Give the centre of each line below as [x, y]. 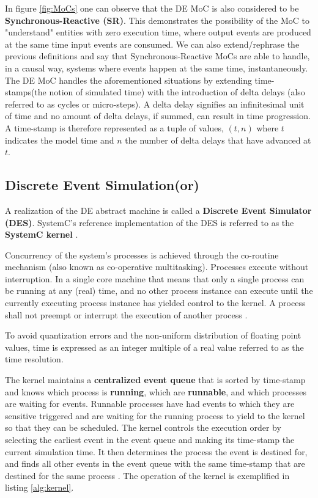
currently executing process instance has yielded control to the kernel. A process [155, 303]
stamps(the [26, 92]
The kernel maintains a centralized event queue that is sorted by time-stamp [155, 380]
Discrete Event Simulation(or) [102, 185]
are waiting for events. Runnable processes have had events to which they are [150, 404]
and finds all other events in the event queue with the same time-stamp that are [155, 463]
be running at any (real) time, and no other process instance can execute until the [159, 291]
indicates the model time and [60, 140]
